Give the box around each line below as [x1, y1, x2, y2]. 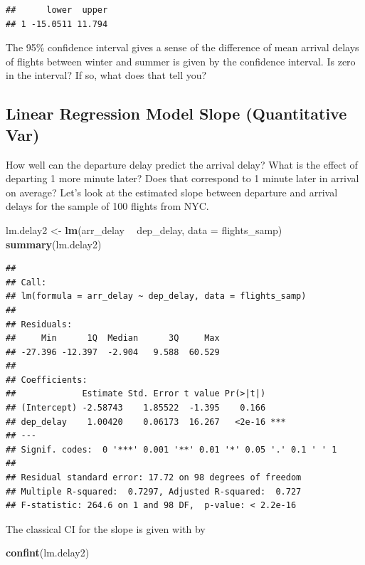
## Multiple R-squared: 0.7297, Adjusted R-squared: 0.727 [6, 486, 302, 497]
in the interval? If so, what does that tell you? [6, 68, 207, 83]
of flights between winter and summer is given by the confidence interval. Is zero [6, 53, 356, 68]
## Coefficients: [6, 374, 88, 385]
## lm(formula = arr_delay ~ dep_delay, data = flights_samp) [6, 291, 307, 302]
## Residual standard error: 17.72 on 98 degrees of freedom [6, 472, 302, 483]
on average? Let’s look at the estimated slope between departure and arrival [6, 184, 338, 199]
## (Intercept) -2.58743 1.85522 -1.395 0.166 [6, 403, 266, 413]
